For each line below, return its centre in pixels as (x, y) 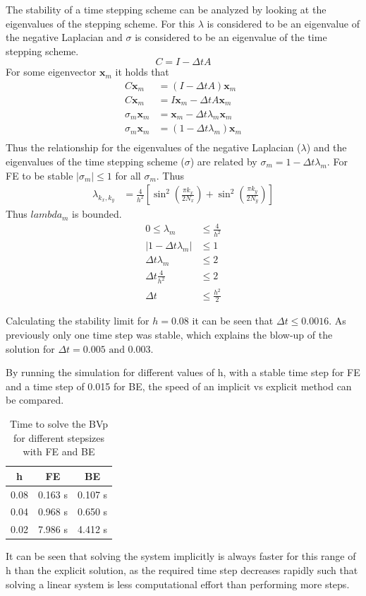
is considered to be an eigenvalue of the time (231, 37)
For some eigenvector (51, 72)
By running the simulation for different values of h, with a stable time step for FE (183, 372)
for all (128, 175)
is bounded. (97, 214)
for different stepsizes (59, 437)
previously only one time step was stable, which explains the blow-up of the (169, 335)
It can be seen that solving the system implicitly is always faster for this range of (181, 556)
